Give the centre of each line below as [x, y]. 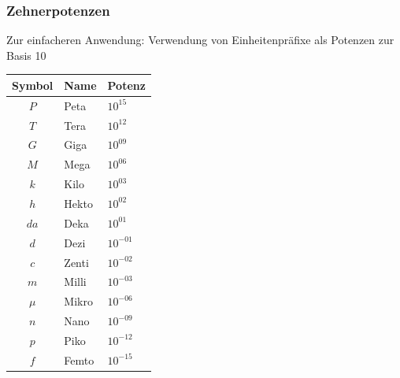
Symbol [33, 85]
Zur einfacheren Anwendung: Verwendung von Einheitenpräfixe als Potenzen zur [200, 40]
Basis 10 [26, 55]
